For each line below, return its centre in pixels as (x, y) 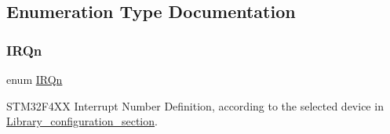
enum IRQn (35, 79)
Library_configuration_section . (82, 121)
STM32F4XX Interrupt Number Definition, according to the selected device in (195, 105)
